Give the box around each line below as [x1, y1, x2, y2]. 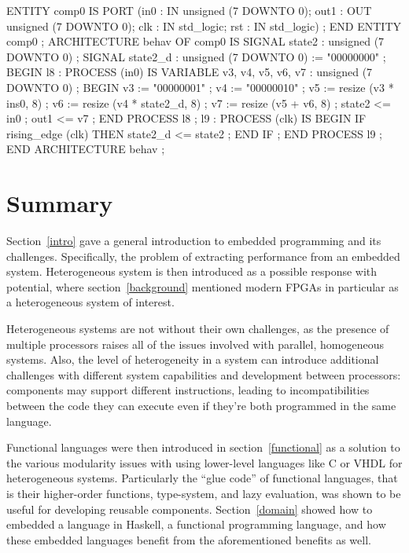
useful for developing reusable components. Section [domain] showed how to [6, 500, 373, 517]
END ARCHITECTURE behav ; [6, 141, 165, 157]
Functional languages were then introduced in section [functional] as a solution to [6, 439, 400, 456]
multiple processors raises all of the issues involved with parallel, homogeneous [6, 335, 384, 352]
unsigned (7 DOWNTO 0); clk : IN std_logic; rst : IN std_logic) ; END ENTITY [6, 17, 401, 34]
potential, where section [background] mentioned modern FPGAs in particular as [6, 278, 399, 295]
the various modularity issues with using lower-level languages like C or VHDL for [6, 454, 403, 471]
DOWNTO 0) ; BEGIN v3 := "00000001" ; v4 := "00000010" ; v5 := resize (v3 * [6, 79, 394, 95]
